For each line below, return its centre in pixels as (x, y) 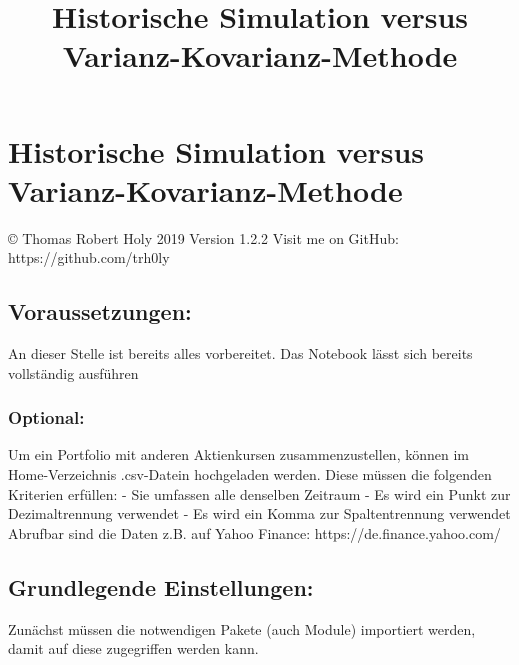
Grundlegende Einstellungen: (161, 586)
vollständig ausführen (73, 372)
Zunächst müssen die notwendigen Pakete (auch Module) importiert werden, (242, 628)
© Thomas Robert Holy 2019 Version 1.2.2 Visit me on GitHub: (203, 237)
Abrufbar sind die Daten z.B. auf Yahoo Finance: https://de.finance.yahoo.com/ (254, 532)
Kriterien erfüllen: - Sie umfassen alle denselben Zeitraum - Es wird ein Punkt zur (259, 493)
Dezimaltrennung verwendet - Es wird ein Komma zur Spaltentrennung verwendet (259, 513)
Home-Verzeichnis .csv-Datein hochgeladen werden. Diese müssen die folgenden (250, 474)
